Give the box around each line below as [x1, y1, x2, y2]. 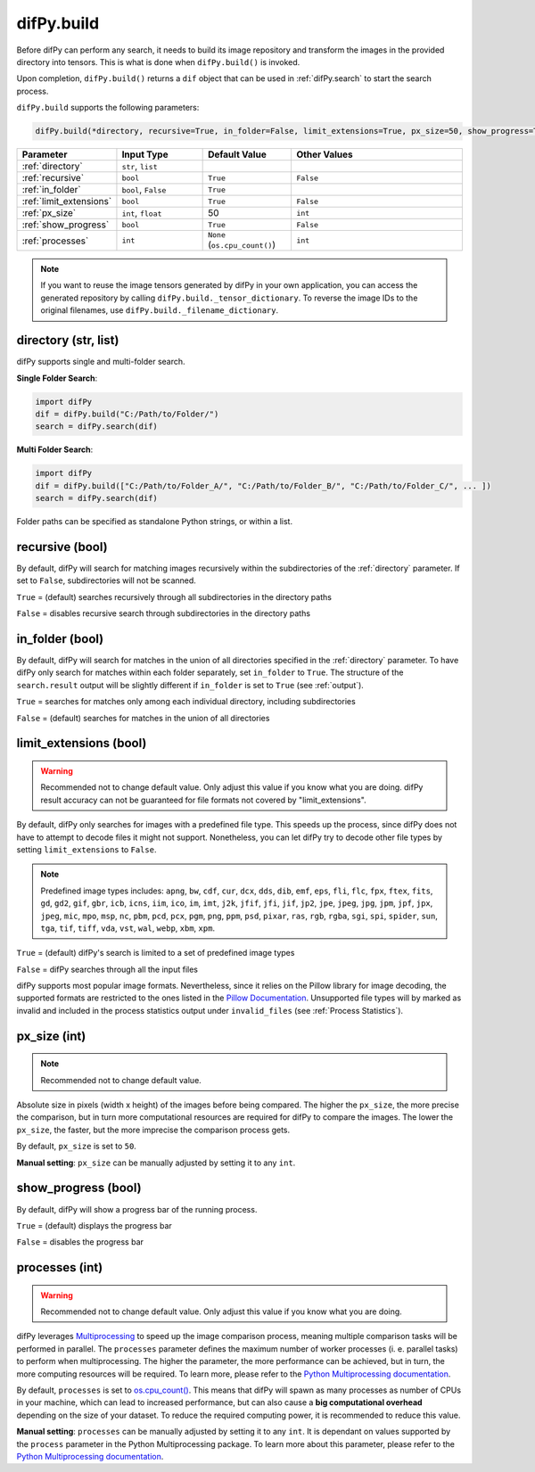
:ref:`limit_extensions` [21, 195, 112, 208]
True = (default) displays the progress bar [16, 1220, 173, 1230]
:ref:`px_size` [21, 207, 77, 219]
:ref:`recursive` [21, 172, 85, 185]
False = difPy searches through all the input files [16, 964, 198, 974]
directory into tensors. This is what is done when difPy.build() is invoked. [16, 56, 300, 67]
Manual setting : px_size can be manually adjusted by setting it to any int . [16, 1157, 296, 1168]
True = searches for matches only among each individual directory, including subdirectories [16, 696, 356, 707]
